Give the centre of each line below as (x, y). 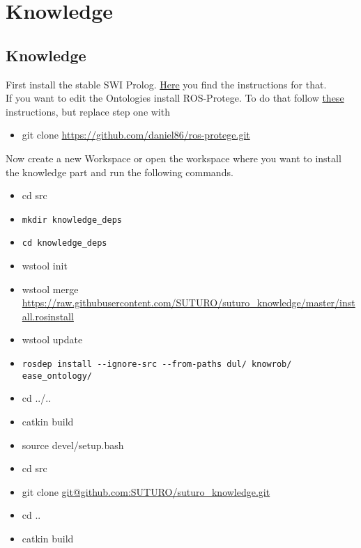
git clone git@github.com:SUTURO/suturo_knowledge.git (146, 491)
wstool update (52, 339)
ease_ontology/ (57, 376)
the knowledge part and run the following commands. (120, 172)
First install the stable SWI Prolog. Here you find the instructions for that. (166, 84)
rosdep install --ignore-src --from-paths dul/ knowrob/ (157, 365)
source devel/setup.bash (73, 445)
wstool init (45, 266)
